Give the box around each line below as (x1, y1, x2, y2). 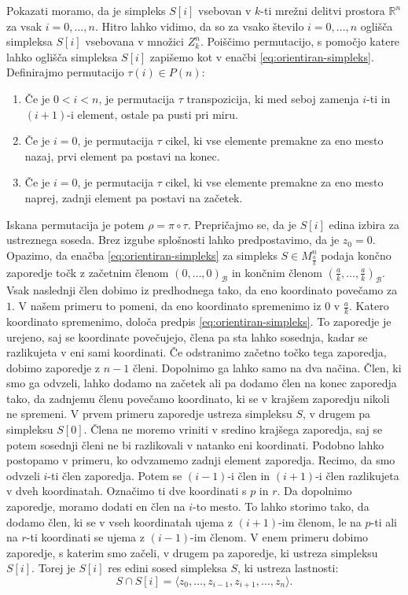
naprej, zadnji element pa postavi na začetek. (24, 189, 243, 205)
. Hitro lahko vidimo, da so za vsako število (94, 17, 304, 34)
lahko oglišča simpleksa (6, 48, 118, 65)
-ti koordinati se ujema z (26, 529, 145, 545)
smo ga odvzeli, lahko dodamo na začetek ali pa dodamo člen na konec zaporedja (6, 375, 397, 391)
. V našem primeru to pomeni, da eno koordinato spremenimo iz (12, 297, 322, 314)
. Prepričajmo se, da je (187, 216, 297, 232)
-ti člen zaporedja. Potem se (47, 467, 182, 483)
